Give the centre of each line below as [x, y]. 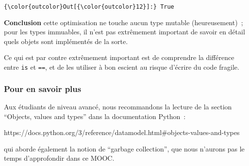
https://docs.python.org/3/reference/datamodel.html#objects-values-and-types [122, 132]
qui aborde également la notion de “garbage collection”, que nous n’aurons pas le [124, 148]
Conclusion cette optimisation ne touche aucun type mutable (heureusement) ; [124, 22]
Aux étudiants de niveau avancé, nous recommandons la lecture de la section [118, 106]
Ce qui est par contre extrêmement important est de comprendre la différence [119, 57]
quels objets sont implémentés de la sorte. [66, 41]
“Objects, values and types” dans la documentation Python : [95, 116]
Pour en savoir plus [43, 88]
